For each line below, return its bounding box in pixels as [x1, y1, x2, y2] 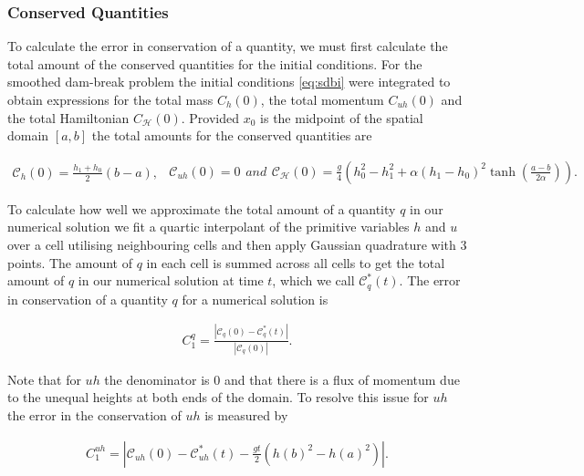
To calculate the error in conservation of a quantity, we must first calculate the [7, 36, 448, 56]
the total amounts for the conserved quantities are [91, 126, 372, 145]
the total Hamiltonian [7, 108, 130, 127]
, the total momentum [260, 90, 384, 109]
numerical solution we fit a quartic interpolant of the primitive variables [7, 217, 410, 236]
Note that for [7, 369, 81, 388]
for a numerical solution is [182, 289, 328, 308]
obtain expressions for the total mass [7, 90, 214, 109]
